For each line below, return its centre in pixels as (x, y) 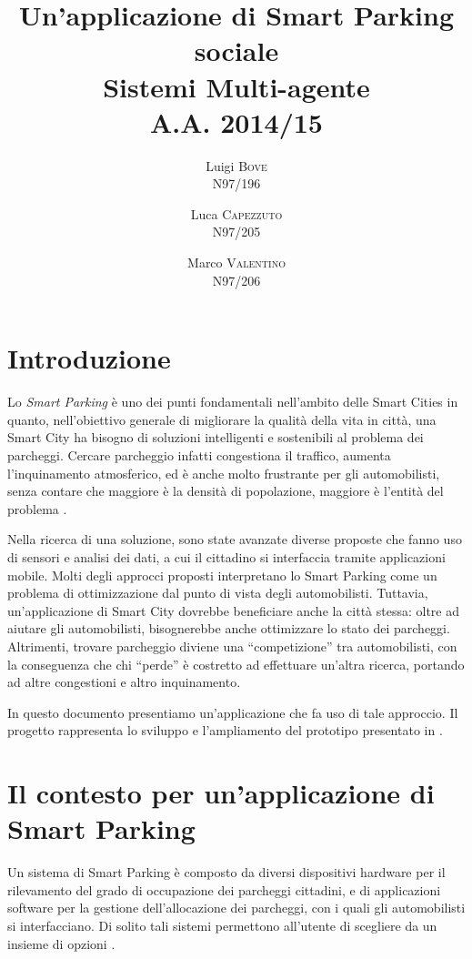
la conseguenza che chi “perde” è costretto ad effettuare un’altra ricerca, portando (236, 664)
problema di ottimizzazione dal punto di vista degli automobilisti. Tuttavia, (218, 593)
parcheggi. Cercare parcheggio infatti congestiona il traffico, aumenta (199, 454)
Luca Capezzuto (236, 213)
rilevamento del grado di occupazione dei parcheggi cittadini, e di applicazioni (224, 889)
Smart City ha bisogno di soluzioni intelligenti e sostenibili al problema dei (216, 437)
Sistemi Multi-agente (236, 86)
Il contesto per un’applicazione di (221, 793)
